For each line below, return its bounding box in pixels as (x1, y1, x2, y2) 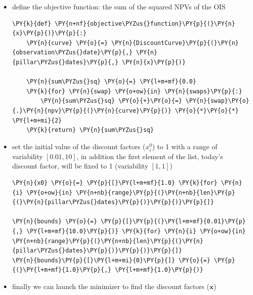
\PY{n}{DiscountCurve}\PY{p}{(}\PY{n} (111, 39, 239, 46)
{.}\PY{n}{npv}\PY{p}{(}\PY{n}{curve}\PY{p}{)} (12, 107, 171, 114)
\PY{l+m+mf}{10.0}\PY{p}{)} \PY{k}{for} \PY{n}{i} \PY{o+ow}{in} (26, 228, 246, 235)
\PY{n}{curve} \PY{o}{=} (26, 39, 108, 46)
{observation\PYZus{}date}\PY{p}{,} (12, 49, 133, 56)
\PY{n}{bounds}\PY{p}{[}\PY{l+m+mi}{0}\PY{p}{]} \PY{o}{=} (12, 256, 211, 264)
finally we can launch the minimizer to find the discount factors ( (12, 281, 210, 291)
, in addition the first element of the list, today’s (77, 151, 223, 161)
